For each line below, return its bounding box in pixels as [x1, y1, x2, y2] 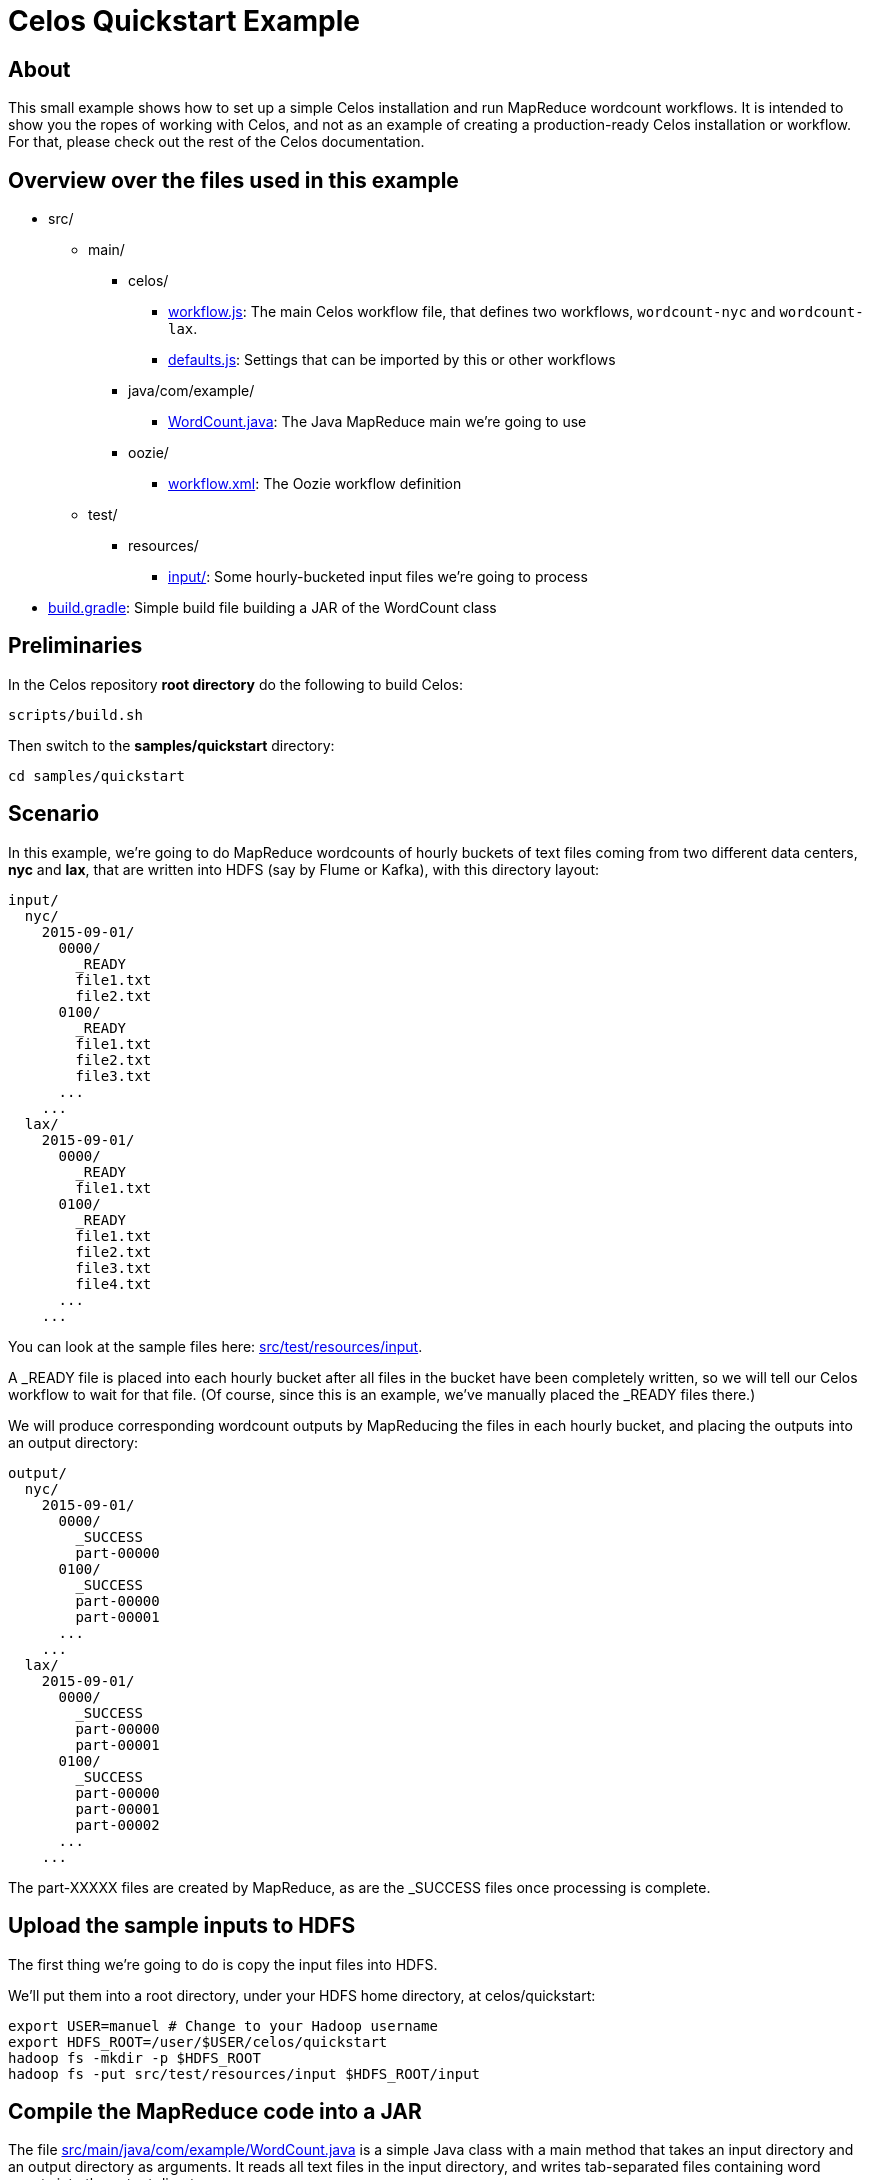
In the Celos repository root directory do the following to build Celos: [8, 675, 464, 693]
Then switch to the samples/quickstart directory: [8, 736, 335, 754]
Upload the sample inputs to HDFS [8, 1913, 356, 1939]
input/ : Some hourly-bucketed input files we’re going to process [168, 568, 588, 586]
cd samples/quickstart [8, 767, 186, 784]
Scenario [8, 801, 100, 827]
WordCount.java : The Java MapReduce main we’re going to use [168, 413, 587, 431]
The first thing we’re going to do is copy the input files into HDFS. [8, 1955, 438, 1973]
